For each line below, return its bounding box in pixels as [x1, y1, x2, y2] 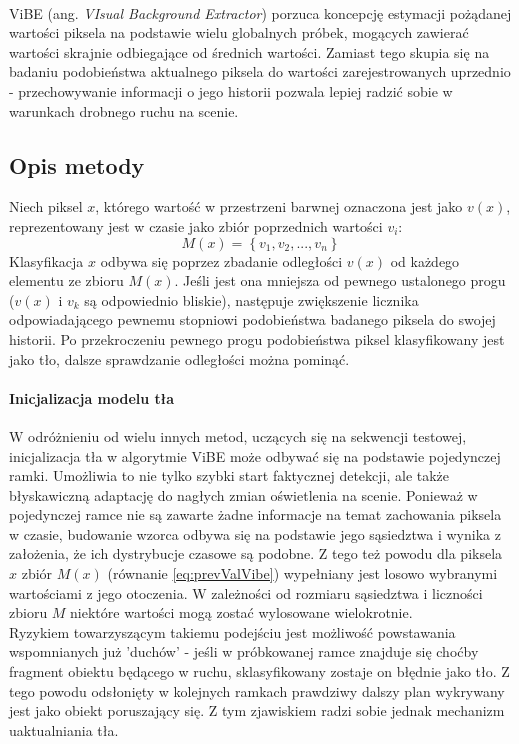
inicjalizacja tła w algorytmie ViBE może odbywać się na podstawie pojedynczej [9, 445, 501, 466]
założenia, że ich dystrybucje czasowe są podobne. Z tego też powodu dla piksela [9, 543, 503, 564]
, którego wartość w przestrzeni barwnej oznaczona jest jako [95, 196, 463, 217]
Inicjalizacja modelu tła [9, 387, 175, 408]
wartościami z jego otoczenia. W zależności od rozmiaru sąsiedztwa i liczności [9, 582, 483, 603]
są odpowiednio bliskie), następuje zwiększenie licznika [84, 289, 419, 310]
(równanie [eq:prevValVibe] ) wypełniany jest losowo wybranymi [107, 563, 498, 584]
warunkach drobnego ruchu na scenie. [9, 100, 239, 121]
